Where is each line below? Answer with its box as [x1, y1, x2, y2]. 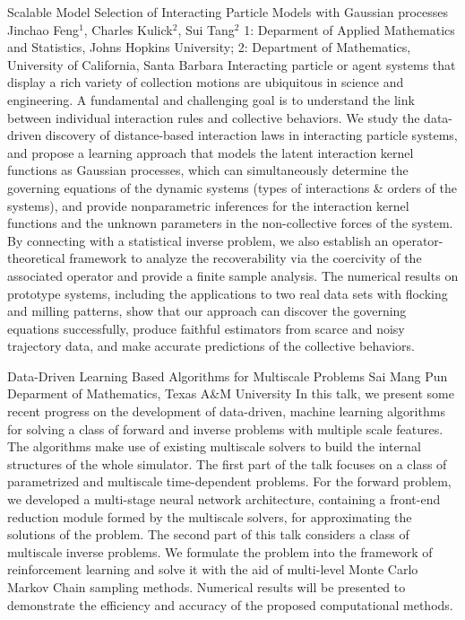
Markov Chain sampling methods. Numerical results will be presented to [7, 578, 406, 596]
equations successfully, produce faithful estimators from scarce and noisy [7, 319, 405, 337]
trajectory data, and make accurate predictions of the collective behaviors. [7, 336, 415, 355]
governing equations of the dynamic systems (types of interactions [7, 178, 370, 196]
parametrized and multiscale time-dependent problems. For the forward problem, [7, 472, 452, 491]
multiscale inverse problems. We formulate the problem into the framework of [7, 542, 433, 561]
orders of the [387, 178, 457, 196]
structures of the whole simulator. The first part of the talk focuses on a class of [7, 454, 447, 473]
